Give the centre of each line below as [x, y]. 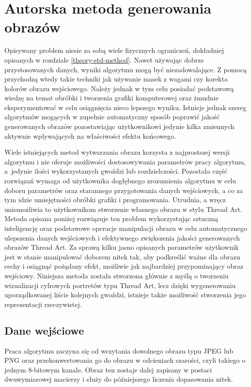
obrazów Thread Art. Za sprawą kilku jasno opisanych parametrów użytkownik [122, 247]
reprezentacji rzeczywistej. [43, 304]
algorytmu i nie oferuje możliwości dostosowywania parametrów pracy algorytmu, [125, 161]
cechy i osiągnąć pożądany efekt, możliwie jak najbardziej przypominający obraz [124, 266]
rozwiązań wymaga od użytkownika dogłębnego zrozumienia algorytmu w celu [120, 181]
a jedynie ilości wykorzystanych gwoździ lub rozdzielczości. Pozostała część [116, 171]
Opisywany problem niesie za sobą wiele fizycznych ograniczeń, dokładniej [114, 50]
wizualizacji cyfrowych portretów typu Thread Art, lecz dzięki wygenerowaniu [120, 285]
